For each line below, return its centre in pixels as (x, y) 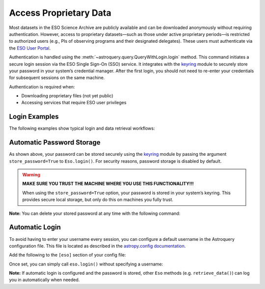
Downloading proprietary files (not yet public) (67, 96)
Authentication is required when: (42, 87)
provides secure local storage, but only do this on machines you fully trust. (98, 200)
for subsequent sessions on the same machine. (57, 78)
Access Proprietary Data (60, 13)
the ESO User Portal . (30, 48)
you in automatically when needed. (44, 280)
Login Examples (34, 117)
